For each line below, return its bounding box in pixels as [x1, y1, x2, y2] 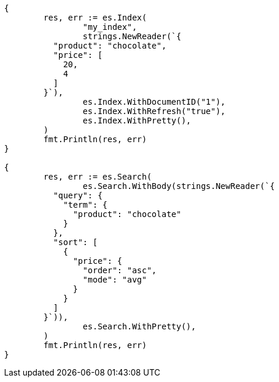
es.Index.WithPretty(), [82, 116, 191, 125]
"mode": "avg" [82, 275, 147, 284]
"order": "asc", [82, 266, 157, 275]
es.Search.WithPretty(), [82, 322, 196, 331]
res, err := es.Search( [43, 172, 152, 181]
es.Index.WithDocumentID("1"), [82, 97, 226, 106]
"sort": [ [53, 238, 98, 247]
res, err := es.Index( [43, 13, 147, 22]
